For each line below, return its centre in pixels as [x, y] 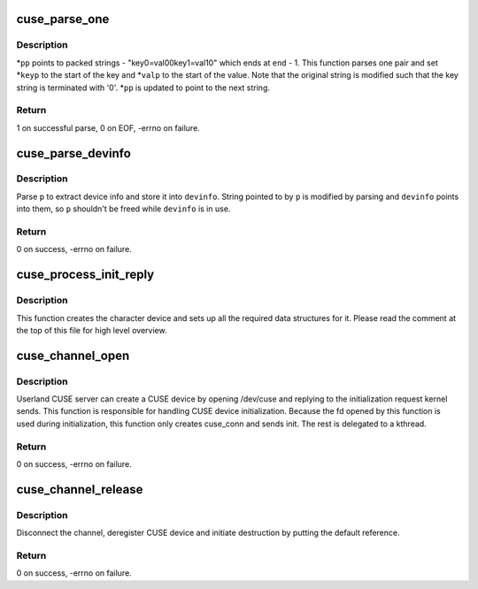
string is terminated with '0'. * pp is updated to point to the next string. [143, 88]
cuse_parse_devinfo [74, 153]
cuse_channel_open [73, 355]
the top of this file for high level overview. [92, 330]
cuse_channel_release [80, 490]
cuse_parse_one [63, 19]
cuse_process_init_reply [85, 275]
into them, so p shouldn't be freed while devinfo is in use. [123, 209]
